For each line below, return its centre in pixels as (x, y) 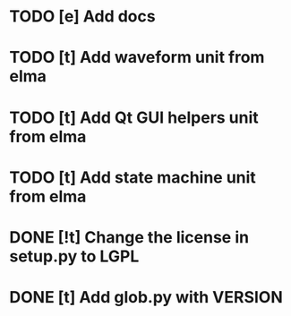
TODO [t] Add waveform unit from (137, 58)
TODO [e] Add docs (82, 17)
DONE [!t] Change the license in (129, 237)
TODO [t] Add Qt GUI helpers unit (134, 117)
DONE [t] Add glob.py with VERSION (146, 298)
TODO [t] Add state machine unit (133, 177)
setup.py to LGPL (74, 256)
